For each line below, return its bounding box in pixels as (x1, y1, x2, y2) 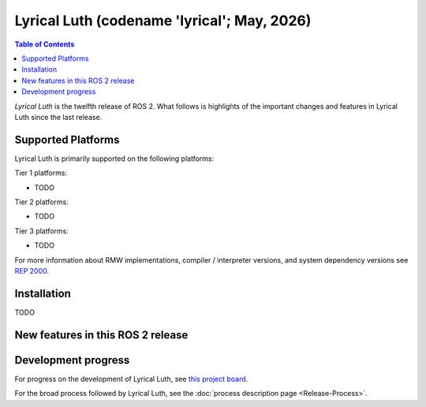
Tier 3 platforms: (14, 226, 69, 236)
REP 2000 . (14, 266, 50, 275)
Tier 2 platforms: (14, 197, 69, 207)
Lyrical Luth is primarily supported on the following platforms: (14, 154, 215, 163)
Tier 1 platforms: (14, 168, 67, 177)
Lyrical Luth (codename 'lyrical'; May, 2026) (14, 12, 312, 29)
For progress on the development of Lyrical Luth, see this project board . (14, 374, 248, 383)
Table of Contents (14, 39, 75, 49)
